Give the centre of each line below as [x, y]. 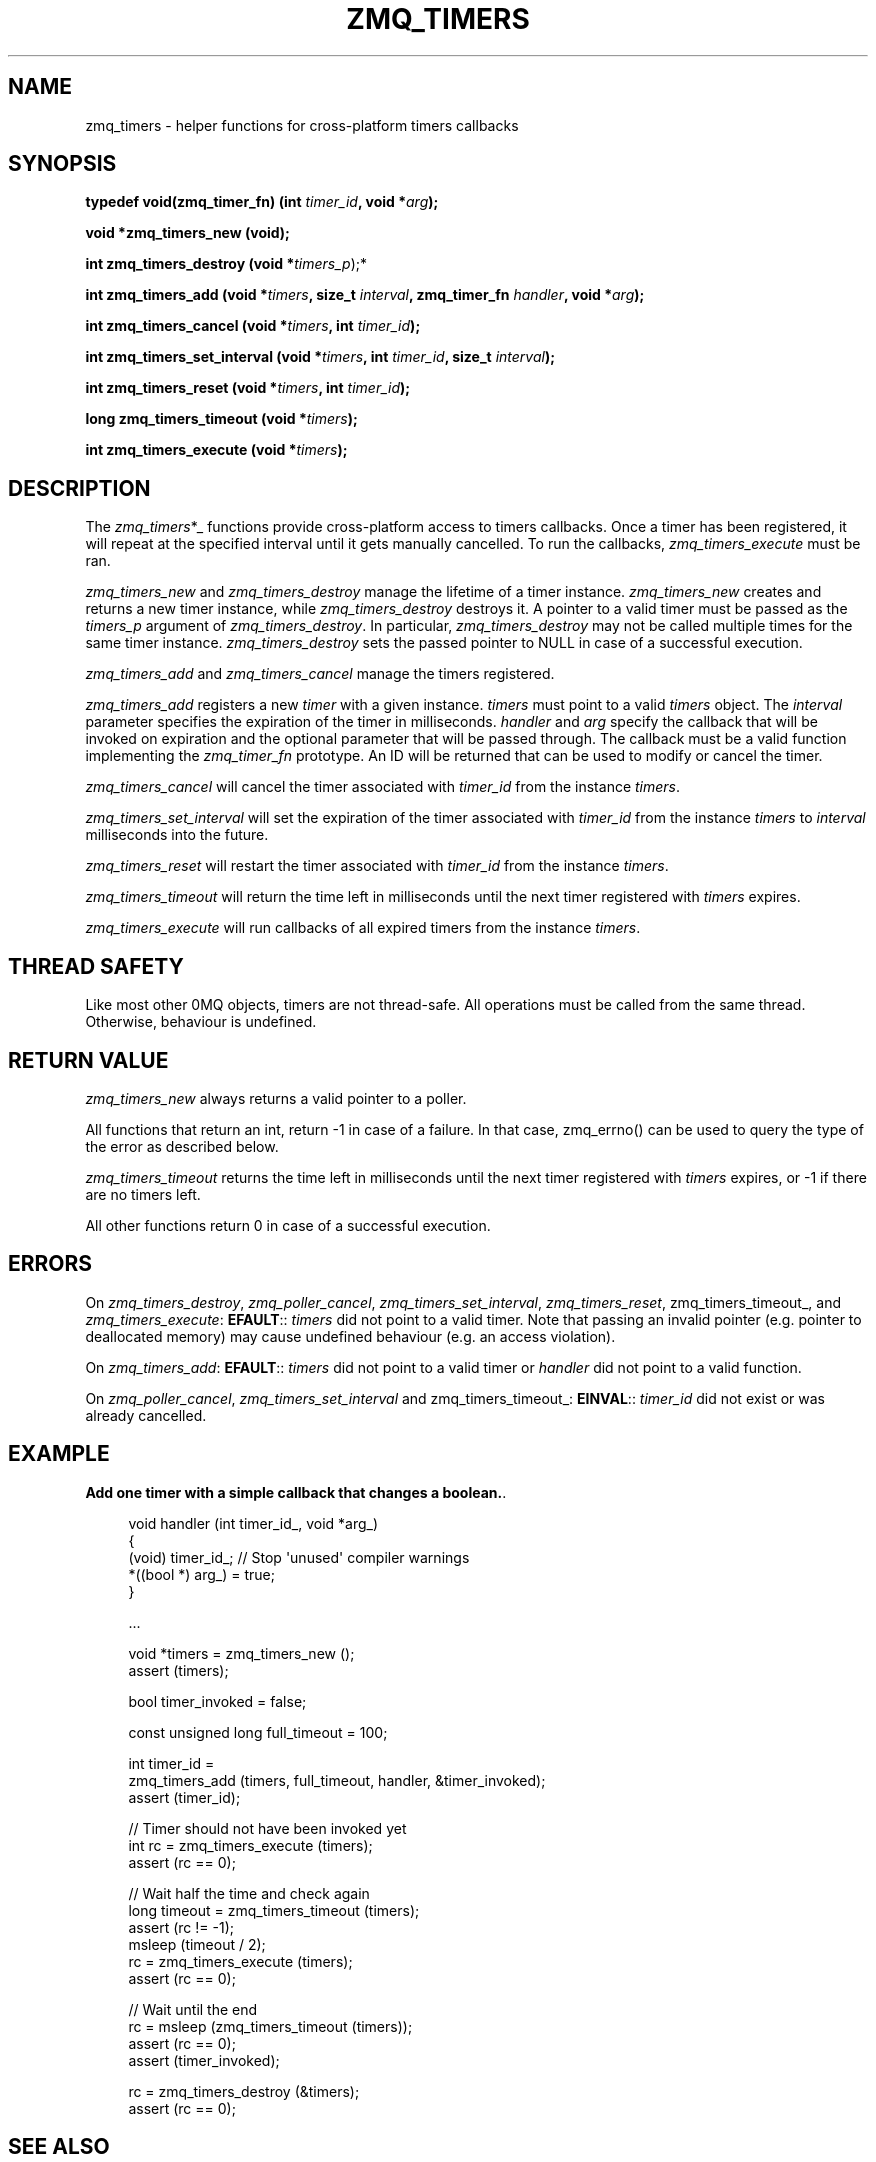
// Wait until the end [193, 2009]
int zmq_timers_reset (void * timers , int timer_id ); [248, 388]
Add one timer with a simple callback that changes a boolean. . [296, 1492]
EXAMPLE [59, 1454]
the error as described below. [182, 1146]
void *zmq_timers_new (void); [187, 233]
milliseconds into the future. [177, 835]
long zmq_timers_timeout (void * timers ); [221, 419]
